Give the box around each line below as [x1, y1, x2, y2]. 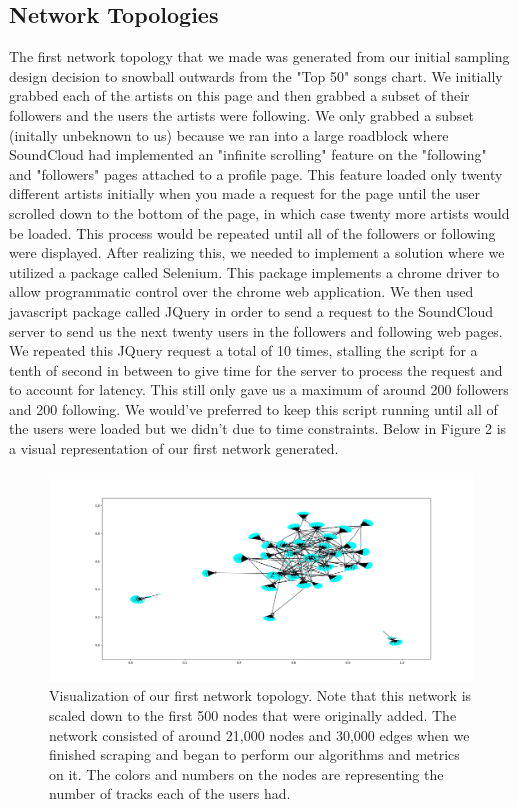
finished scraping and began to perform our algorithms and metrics [49, 744, 460, 765]
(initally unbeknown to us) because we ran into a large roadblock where [9, 124, 449, 145]
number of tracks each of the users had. [49, 783, 291, 804]
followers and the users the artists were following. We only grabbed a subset [9, 104, 475, 125]
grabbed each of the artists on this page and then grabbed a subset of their [9, 85, 470, 106]
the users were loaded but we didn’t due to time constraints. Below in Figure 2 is [9, 418, 507, 439]
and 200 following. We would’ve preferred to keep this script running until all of [9, 398, 498, 419]
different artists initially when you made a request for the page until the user [9, 183, 481, 204]
